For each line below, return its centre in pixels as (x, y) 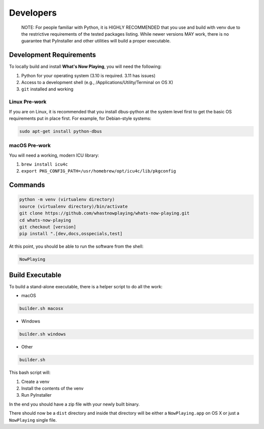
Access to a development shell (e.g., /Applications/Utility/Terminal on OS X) (97, 83)
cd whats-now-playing (45, 220)
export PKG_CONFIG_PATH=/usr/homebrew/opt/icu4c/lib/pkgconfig (99, 171)
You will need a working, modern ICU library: (54, 155)
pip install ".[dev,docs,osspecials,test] (71, 234)
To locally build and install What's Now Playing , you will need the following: (85, 66)
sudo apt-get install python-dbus (61, 131)
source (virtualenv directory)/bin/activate (74, 206)
